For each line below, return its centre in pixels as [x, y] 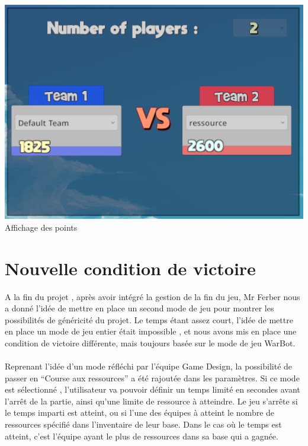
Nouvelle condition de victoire [130, 268]
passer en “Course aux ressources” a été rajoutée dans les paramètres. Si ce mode [152, 377]
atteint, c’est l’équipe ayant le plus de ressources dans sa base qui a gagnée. [142, 436]
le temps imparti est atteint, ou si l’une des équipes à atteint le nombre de [140, 412]
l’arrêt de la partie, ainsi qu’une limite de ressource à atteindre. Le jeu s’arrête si [151, 401]
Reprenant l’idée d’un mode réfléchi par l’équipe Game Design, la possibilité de [149, 366]
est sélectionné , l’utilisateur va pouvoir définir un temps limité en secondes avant [153, 389]
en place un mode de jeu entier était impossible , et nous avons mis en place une [151, 331]
